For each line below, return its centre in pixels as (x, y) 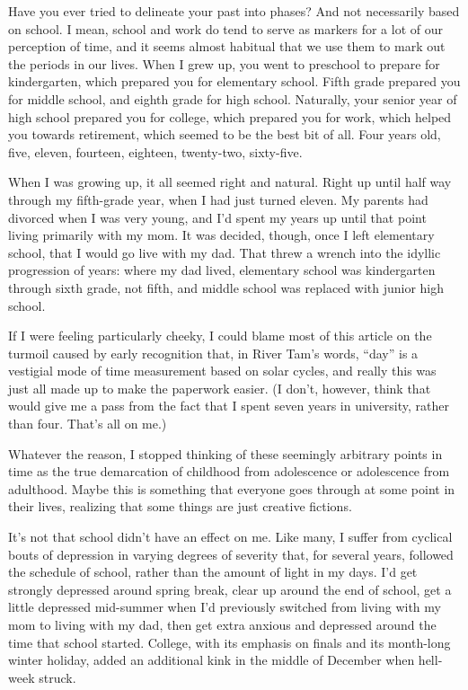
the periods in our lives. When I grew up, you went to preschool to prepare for (224, 63)
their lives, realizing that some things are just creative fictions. (180, 506)
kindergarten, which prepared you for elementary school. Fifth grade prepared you (234, 81)
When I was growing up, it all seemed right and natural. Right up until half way (230, 182)
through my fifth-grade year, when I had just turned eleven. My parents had (218, 199)
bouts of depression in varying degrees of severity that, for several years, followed (231, 554)
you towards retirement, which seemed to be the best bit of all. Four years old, (225, 134)
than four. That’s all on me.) (88, 424)
